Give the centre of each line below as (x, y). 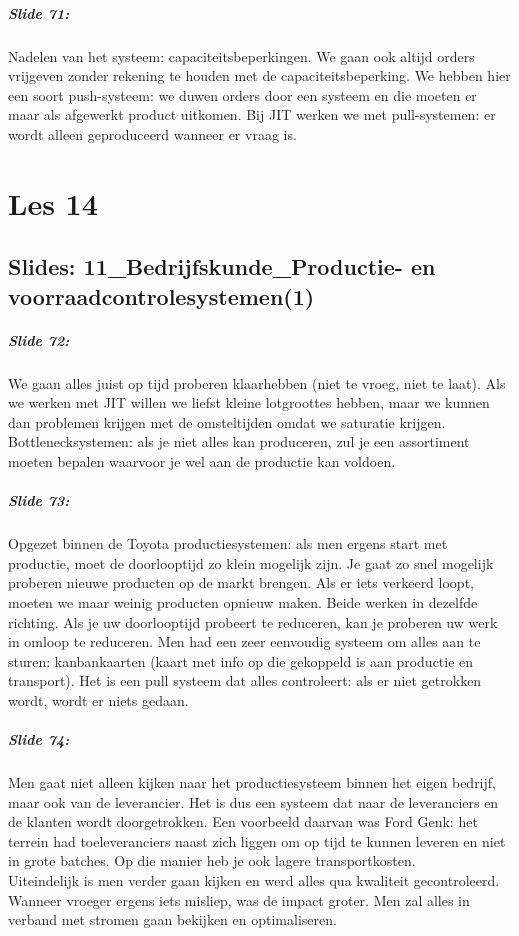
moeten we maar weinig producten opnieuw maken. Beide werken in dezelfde (243, 601)
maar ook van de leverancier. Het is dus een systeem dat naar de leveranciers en (253, 801)
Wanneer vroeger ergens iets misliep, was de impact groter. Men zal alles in (239, 899)
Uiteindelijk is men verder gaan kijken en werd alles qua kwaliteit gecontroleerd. (254, 880)
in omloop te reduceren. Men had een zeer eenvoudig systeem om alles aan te (244, 641)
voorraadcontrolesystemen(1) (161, 295)
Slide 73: (39, 500)
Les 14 (53, 202)
